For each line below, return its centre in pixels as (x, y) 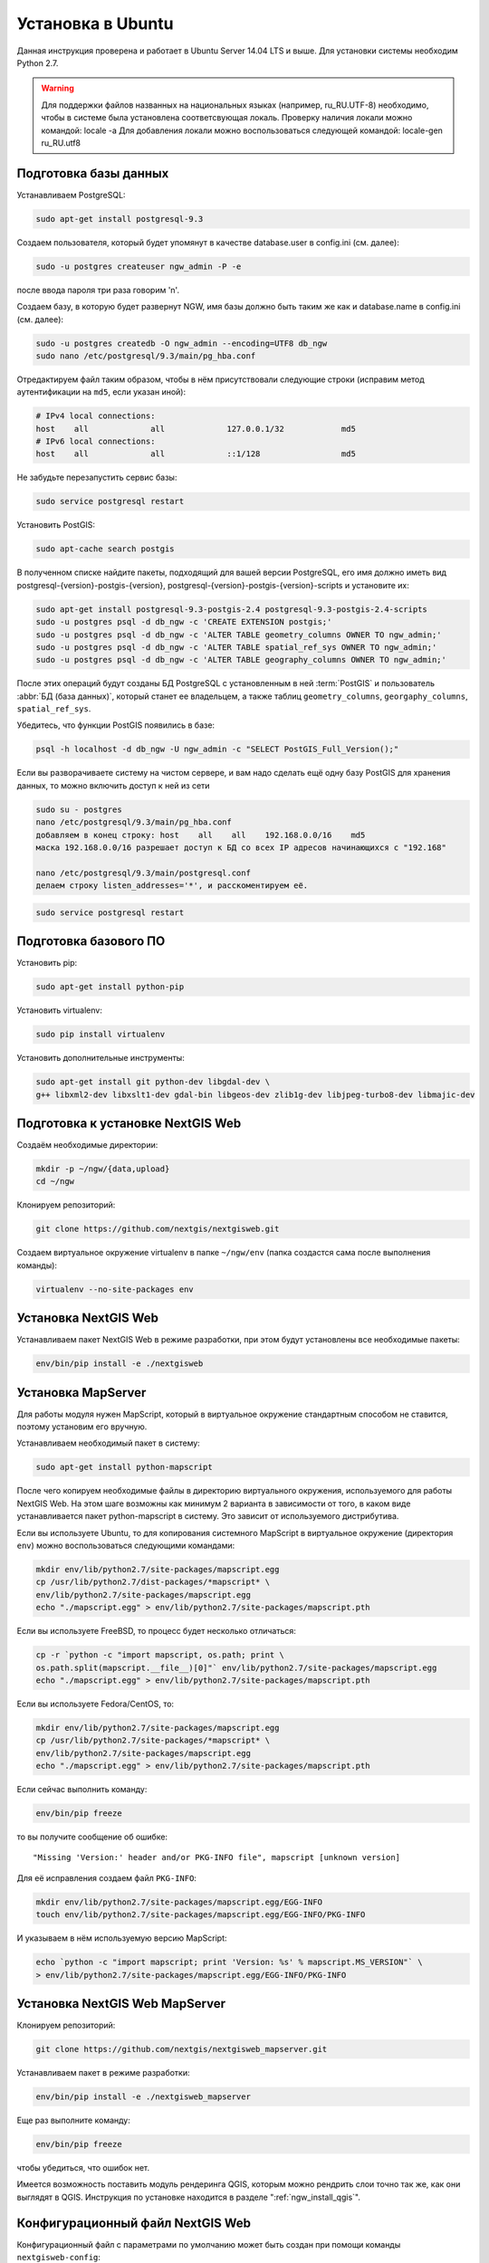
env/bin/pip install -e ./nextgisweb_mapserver (143, 2096)
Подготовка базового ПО (91, 941)
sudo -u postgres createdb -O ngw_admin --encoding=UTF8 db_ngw (182, 343)
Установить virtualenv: (60, 1010)
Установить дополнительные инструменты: (101, 1058)
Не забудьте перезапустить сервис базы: (97, 477)
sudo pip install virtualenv (101, 1035)
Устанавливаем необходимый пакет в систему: (109, 1443)
